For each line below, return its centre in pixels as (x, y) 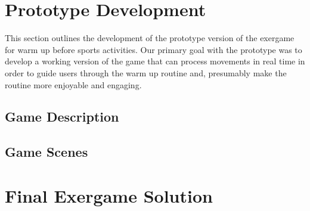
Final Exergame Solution (109, 195)
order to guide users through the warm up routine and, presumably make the (146, 72)
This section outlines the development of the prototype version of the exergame (150, 38)
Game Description (62, 117)
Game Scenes (46, 152)
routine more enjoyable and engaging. (73, 84)
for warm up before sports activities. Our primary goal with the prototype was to (154, 49)
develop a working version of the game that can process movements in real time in (155, 61)
